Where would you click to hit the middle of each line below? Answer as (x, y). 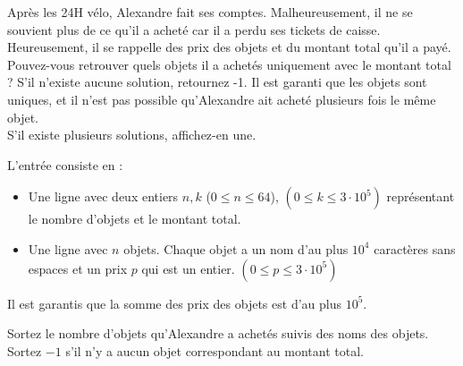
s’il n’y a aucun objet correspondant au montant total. (215, 350)
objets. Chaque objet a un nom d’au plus (236, 248)
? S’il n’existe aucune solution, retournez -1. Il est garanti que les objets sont (217, 82)
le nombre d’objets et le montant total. (135, 219)
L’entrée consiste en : (65, 164)
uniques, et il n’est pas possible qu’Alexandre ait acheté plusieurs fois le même (222, 99)
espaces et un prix (78, 268)
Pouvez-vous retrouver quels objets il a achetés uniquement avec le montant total (229, 64)
